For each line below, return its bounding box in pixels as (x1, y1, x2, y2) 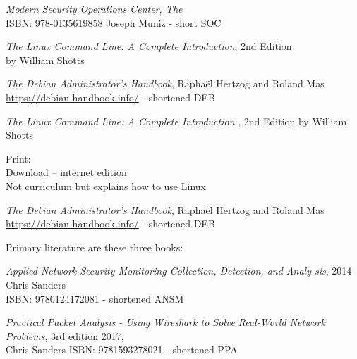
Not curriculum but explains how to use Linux (6, 178, 206, 193)
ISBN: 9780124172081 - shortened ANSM (6, 291, 184, 306)
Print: (6, 151, 31, 165)
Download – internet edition (6, 165, 127, 179)
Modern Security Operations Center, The (6, 1, 183, 15)
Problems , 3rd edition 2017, (6, 328, 124, 343)
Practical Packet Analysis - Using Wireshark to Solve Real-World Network (6, 315, 325, 329)
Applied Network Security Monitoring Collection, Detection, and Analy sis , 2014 (6, 263, 352, 278)
